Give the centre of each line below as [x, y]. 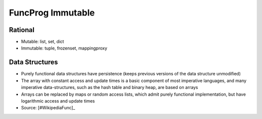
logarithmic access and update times [58, 101]
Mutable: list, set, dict [42, 42]
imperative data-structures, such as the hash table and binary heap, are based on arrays [110, 87]
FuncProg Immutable [52, 13]
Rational [22, 30]
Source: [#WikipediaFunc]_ [48, 108]
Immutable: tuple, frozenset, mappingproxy [64, 48]
